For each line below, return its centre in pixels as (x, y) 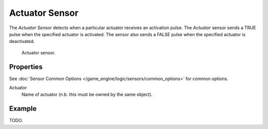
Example (23, 109)
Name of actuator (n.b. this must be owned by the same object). (87, 94)
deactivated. (22, 42)
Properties (26, 67)
